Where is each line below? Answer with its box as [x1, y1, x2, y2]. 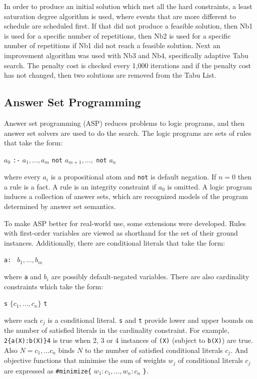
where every [4, 171, 40, 182]
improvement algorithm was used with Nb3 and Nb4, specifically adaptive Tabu [4, 50, 248, 60]
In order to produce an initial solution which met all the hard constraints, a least [4, 1, 252, 11]
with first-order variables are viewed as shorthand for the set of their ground [4, 228, 238, 238]
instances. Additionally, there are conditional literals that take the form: [4, 237, 225, 248]
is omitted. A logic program [167, 181, 252, 192]
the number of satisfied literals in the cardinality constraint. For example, [4, 325, 229, 335]
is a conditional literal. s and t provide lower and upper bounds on [47, 314, 253, 325]
